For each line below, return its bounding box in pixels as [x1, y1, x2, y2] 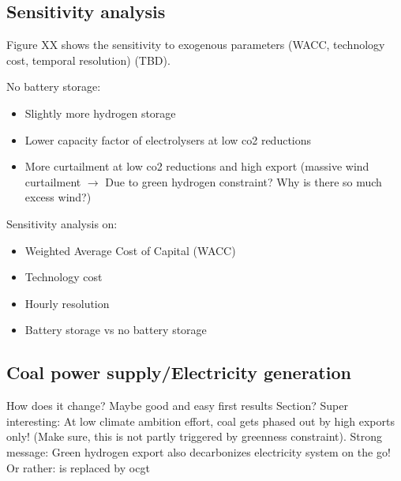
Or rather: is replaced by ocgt [6, 459, 150, 475]
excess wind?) [24, 189, 92, 205]
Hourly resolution [24, 295, 110, 311]
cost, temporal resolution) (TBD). [6, 51, 171, 68]
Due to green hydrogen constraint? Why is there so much [105, 173, 382, 190]
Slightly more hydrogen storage [24, 104, 176, 121]
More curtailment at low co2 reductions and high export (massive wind [24, 158, 369, 175]
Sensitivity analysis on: [6, 215, 118, 231]
